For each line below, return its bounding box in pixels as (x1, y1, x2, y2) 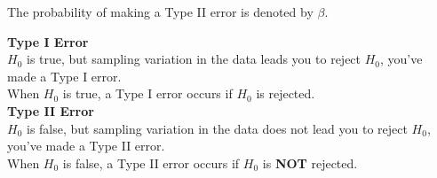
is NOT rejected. (262, 153, 358, 172)
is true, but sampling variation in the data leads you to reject (26, 50, 362, 68)
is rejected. (256, 84, 315, 103)
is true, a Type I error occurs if (62, 84, 233, 103)
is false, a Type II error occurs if (62, 153, 240, 172)
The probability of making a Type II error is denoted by (7, 3, 314, 20)
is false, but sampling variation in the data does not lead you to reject (26, 119, 408, 137)
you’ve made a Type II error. (7, 136, 165, 155)
